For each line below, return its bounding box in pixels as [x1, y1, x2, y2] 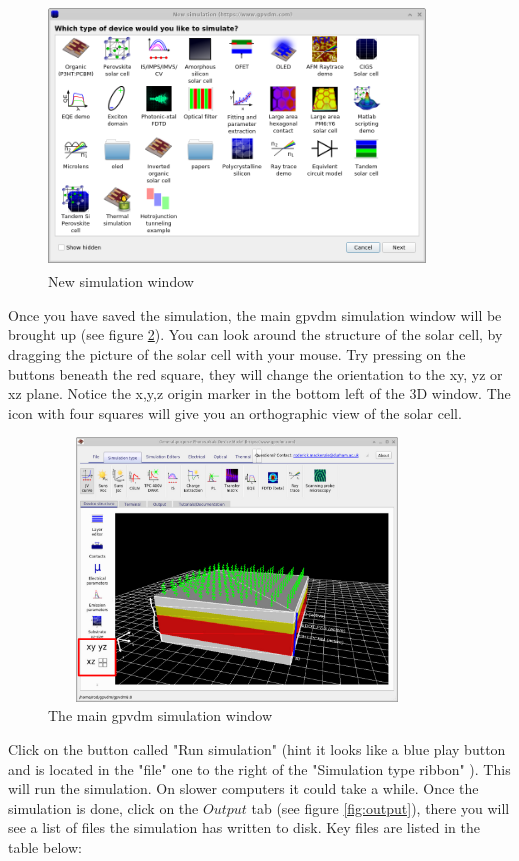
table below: [8, 837, 82, 858]
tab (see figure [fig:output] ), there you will [251, 797, 510, 818]
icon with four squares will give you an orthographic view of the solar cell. [8, 402, 462, 423]
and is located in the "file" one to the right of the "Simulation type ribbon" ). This [8, 758, 511, 779]
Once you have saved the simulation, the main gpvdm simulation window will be [8, 304, 502, 325]
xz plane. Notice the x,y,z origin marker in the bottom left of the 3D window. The [8, 383, 511, 404]
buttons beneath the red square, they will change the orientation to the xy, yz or [8, 363, 503, 384]
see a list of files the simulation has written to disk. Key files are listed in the [8, 817, 480, 838]
